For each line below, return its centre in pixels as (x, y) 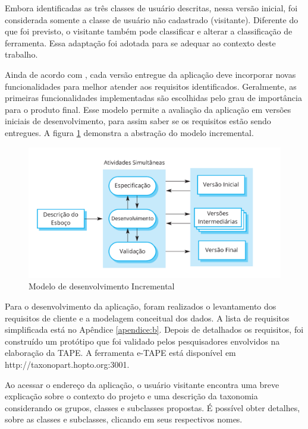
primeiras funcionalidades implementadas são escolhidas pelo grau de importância (153, 98)
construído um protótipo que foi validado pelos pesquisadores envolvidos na (142, 341)
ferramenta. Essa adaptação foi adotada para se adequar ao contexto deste (140, 42)
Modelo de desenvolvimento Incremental (102, 286)
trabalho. (21, 54)
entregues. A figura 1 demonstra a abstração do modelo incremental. (129, 132)
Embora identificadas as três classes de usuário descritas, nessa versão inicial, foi (151, 8)
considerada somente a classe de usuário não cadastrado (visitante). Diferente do (152, 19)
